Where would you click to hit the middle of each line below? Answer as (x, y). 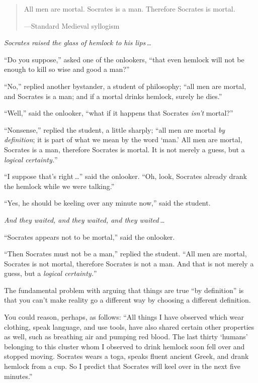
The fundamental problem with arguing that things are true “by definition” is (124, 290)
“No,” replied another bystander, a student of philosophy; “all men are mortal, (125, 86)
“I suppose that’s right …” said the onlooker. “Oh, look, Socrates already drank (125, 176)
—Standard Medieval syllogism (72, 25)
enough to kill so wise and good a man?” (67, 69)
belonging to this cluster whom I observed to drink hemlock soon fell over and (124, 346)
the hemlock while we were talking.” (59, 186)
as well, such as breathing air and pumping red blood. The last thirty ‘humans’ (126, 337)
